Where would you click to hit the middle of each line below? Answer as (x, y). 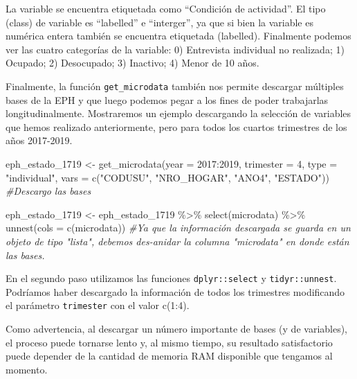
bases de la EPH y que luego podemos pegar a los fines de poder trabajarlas (167, 99)
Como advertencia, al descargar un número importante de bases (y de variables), (177, 329)
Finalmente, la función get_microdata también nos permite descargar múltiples (175, 86)
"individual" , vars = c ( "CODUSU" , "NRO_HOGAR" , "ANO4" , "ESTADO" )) (167, 177)
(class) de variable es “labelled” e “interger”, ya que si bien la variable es (159, 22)
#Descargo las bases (48, 191)
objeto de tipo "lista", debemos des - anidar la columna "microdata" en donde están (177, 241)
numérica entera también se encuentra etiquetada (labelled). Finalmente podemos (178, 36)
